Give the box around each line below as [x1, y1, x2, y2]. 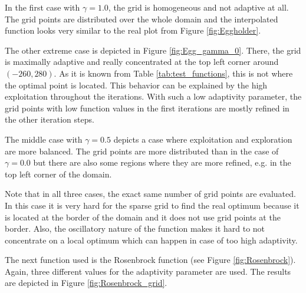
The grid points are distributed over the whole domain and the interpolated [5, 12, 278, 25]
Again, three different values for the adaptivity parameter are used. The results [5, 265, 291, 277]
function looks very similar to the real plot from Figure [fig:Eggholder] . [5, 24, 261, 37]
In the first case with [5, 1, 80, 13]
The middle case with [5, 133, 83, 145]
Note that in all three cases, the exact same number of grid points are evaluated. [5, 187, 296, 200]
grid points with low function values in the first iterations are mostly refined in [5, 101, 289, 114]
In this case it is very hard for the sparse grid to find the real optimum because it [5, 199, 300, 211]
